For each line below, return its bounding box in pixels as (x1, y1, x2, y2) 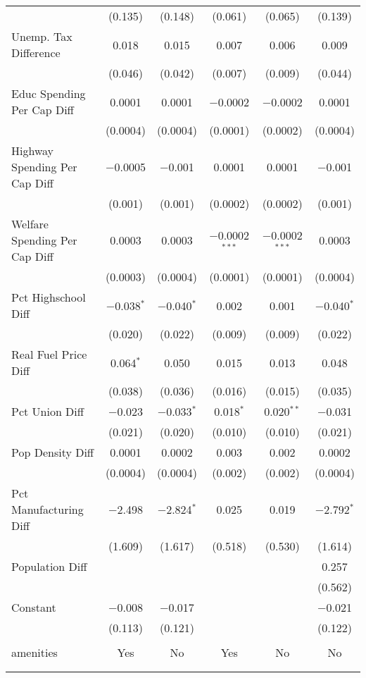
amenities (11, 644, 58, 660)
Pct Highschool (11, 289, 86, 305)
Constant (11, 599, 56, 615)
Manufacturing (11, 501, 84, 517)
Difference (11, 44, 61, 61)
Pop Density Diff (11, 444, 94, 460)
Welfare (11, 216, 49, 232)
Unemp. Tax (11, 28, 72, 44)
